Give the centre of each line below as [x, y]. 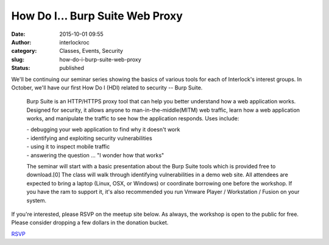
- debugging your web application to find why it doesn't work [103, 129]
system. [37, 200]
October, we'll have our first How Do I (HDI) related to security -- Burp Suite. [107, 88]
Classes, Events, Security [91, 51]
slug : [18, 59]
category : [24, 51]
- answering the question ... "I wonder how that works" [95, 155]
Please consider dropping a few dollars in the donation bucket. [90, 223]
